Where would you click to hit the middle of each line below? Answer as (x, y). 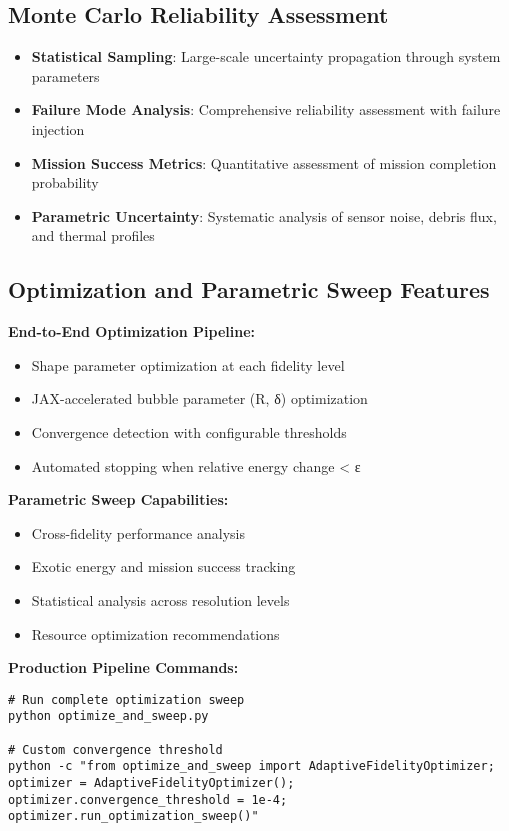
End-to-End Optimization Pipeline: (132, 331)
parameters (65, 75)
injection (58, 128)
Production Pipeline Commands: (123, 667)
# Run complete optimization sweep (126, 699)
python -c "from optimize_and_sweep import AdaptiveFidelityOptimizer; (251, 766)
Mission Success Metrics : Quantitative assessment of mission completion (264, 162)
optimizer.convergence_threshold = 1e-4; (148, 799)
